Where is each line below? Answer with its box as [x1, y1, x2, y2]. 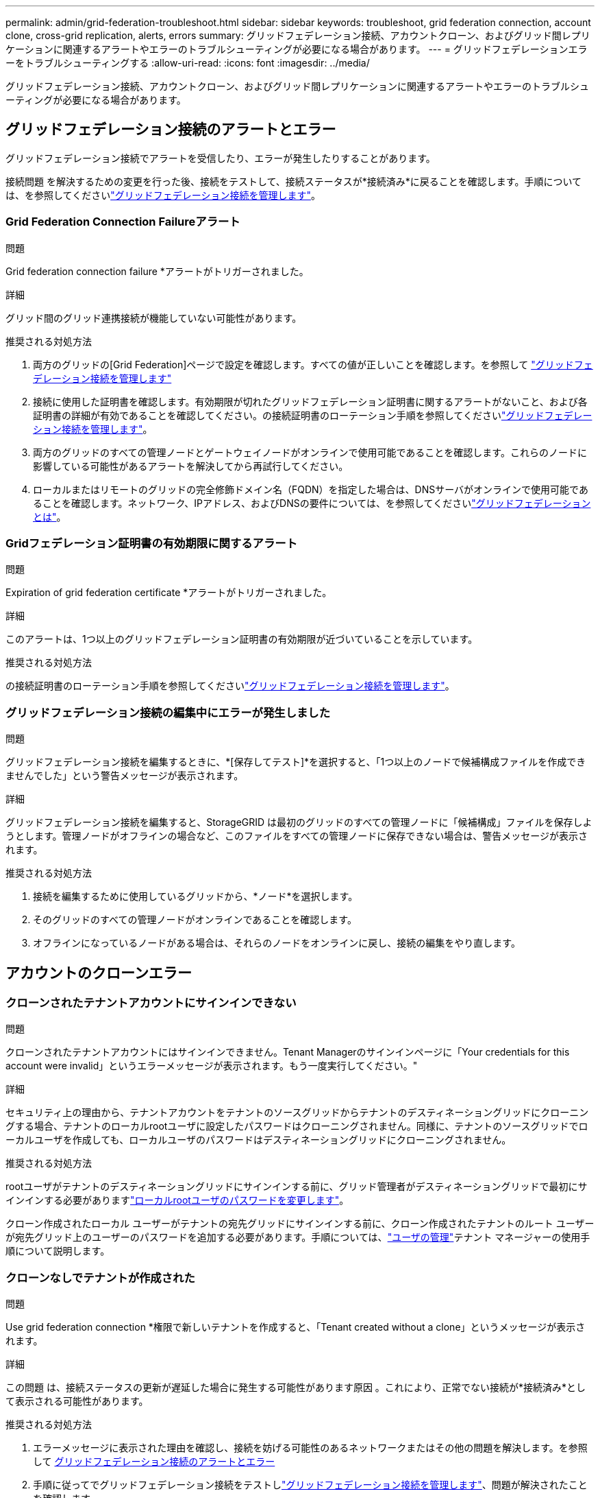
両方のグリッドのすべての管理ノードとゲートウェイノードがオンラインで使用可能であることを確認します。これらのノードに [33, 446, 587, 458]
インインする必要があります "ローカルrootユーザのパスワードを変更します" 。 [5, 1194, 349, 1206]
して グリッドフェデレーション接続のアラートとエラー [33, 1455, 275, 1468]
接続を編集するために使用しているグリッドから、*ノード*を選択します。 [33, 890, 358, 903]
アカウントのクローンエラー [5, 964, 192, 982]
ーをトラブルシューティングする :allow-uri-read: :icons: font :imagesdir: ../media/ [5, 57, 370, 69]
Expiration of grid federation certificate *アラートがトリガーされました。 [5, 586, 332, 599]
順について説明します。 [5, 1245, 110, 1257]
